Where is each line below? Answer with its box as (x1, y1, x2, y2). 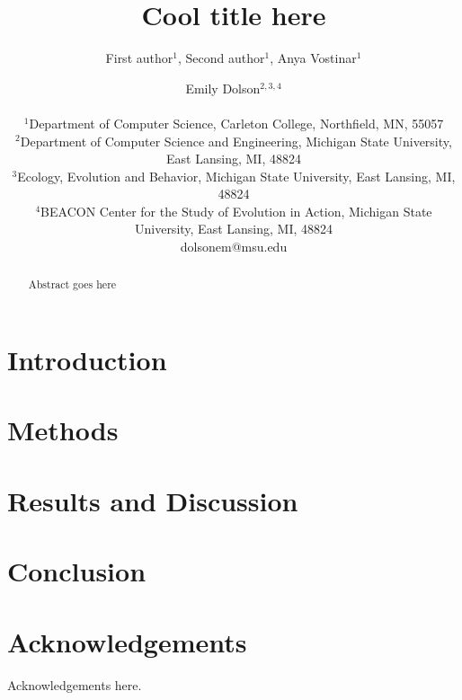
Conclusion (7, 553, 147, 589)
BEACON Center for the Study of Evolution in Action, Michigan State (40, 201, 432, 220)
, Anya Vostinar (270, 49, 357, 67)
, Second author (177, 49, 265, 67)
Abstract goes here (28, 277, 117, 292)
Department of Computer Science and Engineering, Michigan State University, (20, 131, 452, 150)
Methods (7, 412, 119, 448)
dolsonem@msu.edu (180, 237, 288, 256)
